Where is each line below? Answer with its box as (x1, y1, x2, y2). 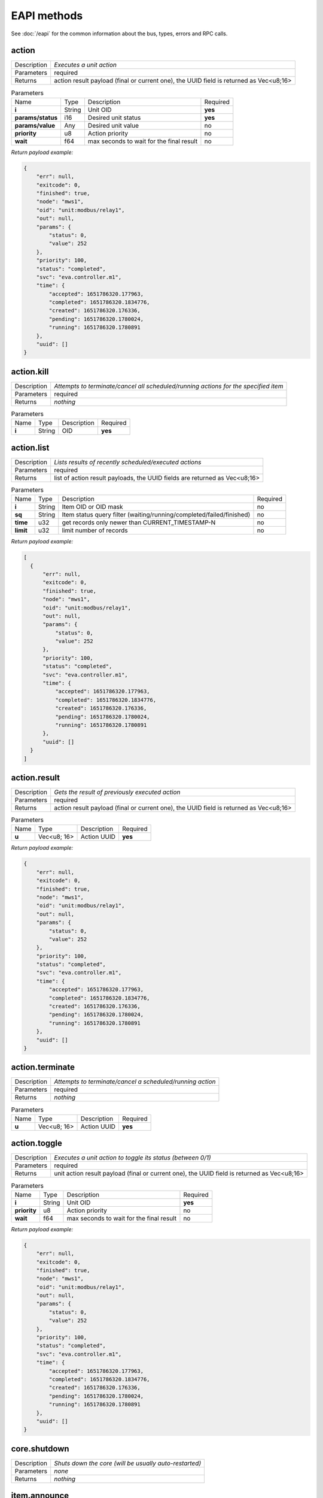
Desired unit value (87, 121, 139, 129)
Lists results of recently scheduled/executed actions (54, 458, 202, 466)
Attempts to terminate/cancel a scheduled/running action (54, 1077, 216, 1086)
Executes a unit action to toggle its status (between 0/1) (54, 1153, 212, 1162)
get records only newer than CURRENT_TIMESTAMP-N (62, 518, 216, 527)
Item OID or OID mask (62, 503, 123, 511)
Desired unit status (87, 113, 141, 122)
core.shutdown (11, 1443, 69, 1454)
